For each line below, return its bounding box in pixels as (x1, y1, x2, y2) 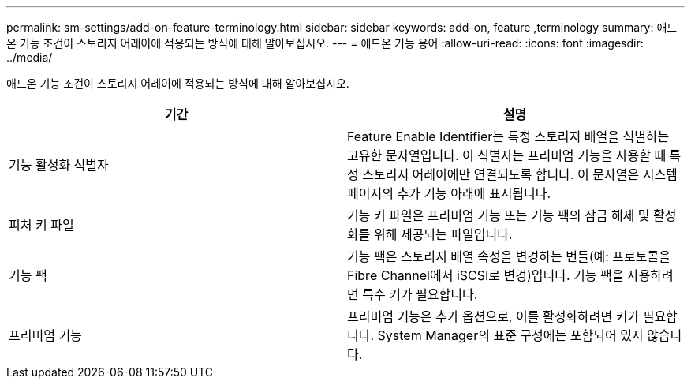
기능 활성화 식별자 (9, 157, 109, 173)
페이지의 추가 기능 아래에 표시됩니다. (347, 185, 551, 201)
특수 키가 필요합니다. (362, 286, 478, 302)
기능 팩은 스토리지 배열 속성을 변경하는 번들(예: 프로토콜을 (347, 249, 670, 264)
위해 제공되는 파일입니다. (373, 226, 513, 242)
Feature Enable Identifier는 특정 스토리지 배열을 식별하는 (347, 129, 670, 144)
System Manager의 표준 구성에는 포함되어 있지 (377, 327, 644, 343)
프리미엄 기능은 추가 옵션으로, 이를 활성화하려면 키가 (347, 308, 640, 324)
